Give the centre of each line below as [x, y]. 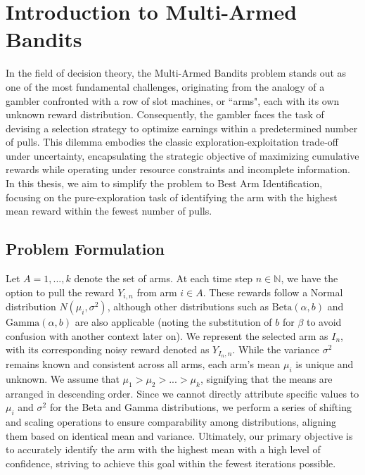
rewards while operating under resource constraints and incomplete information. [178, 169]
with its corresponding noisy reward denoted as [108, 349]
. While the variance [276, 349]
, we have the [309, 278]
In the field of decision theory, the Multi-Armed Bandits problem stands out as [176, 73]
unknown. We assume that [63, 378]
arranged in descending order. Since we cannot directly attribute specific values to [182, 393]
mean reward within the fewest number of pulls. [109, 211]
